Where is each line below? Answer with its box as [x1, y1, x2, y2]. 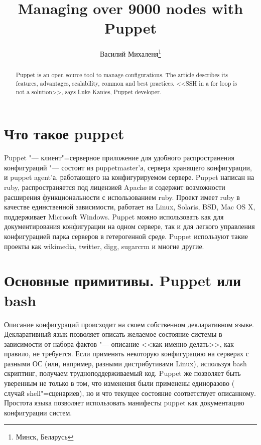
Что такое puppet [4, 123, 124, 144]
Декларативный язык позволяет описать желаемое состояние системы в [4, 329, 222, 339]
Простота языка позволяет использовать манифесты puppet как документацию [4, 397, 244, 408]
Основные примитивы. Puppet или [4, 270, 241, 291]
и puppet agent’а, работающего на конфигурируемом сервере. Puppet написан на [4, 172, 254, 182]
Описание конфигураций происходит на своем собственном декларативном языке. [4, 319, 254, 329]
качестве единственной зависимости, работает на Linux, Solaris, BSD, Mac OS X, [4, 201, 255, 212]
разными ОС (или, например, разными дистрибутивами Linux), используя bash [4, 358, 247, 368]
